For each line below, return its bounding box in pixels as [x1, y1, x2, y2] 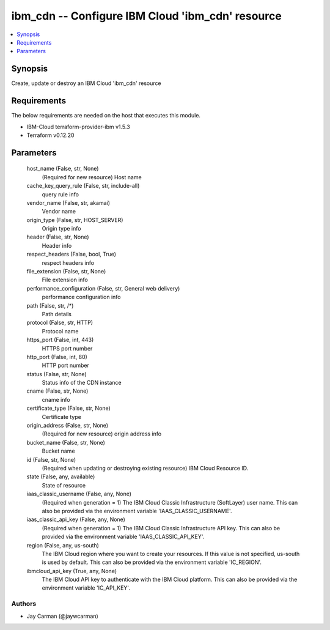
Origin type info [42, 225, 81, 232]
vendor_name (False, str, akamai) [26, 199, 110, 206]
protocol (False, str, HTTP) [26, 319, 94, 327]
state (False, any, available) [26, 473, 95, 480]
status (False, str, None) [26, 370, 87, 377]
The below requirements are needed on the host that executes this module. [11, 112, 201, 119]
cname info [42, 396, 70, 403]
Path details [42, 310, 72, 317]
